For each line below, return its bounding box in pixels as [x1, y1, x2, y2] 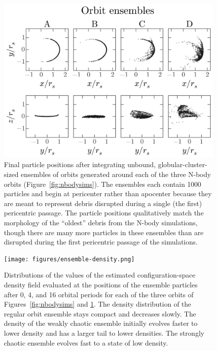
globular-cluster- [158, 159, 208, 170]
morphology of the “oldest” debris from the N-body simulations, [4, 217, 198, 227]
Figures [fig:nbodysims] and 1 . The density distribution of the [4, 299, 191, 309]
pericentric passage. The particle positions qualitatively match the [4, 208, 204, 218]
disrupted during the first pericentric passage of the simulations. [4, 237, 198, 247]
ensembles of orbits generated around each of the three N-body [21, 169, 211, 179]
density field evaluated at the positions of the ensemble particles [4, 279, 198, 289]
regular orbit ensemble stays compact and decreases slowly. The [4, 308, 196, 318]
